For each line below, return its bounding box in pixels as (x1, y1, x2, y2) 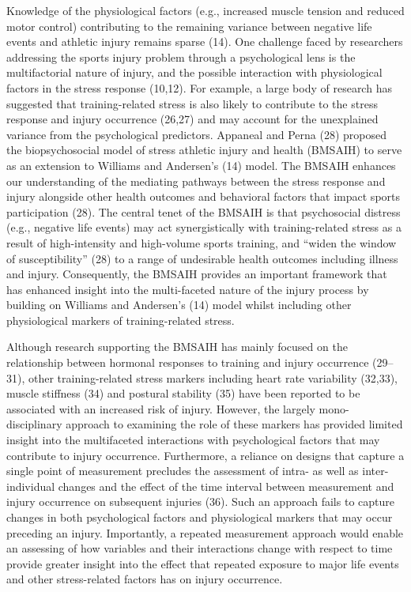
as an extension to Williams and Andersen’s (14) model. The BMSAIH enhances (6, 156, 396, 173)
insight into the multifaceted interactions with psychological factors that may (6, 432, 380, 448)
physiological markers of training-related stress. (6, 311, 235, 328)
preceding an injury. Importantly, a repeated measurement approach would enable (6, 524, 404, 541)
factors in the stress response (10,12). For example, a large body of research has (6, 79, 392, 96)
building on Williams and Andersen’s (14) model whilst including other (6, 296, 352, 313)
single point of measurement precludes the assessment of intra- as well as (6, 462, 359, 479)
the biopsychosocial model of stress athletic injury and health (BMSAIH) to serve (6, 141, 402, 158)
